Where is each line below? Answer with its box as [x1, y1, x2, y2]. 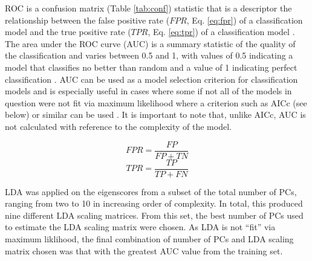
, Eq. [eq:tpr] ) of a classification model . [148, 25, 295, 38]
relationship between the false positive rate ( [5, 13, 170, 26]
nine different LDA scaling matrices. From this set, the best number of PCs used [5, 208, 304, 221]
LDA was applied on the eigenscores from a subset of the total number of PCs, [5, 185, 297, 198]
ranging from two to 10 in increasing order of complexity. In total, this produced [5, 197, 303, 210]
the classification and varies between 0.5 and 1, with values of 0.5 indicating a [5, 49, 293, 62]
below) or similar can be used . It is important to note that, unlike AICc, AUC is [5, 108, 306, 121]
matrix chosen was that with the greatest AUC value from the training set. [5, 244, 283, 257]
